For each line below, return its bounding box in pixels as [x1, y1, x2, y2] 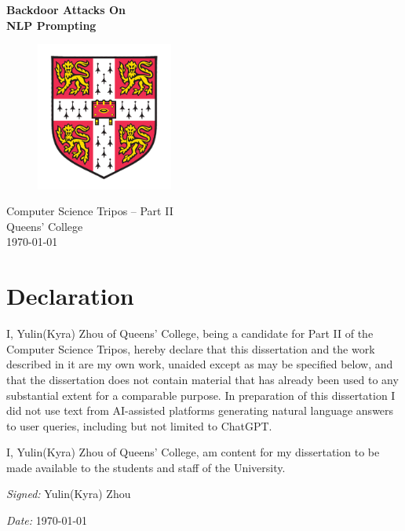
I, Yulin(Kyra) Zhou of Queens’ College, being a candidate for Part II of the [6, 325, 374, 342]
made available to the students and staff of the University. [6, 459, 286, 475]
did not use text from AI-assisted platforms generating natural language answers [6, 402, 394, 419]
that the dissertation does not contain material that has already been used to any [6, 371, 399, 387]
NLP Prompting [6, 16, 97, 33]
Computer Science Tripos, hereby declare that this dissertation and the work [6, 340, 375, 357]
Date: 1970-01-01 [6, 512, 88, 529]
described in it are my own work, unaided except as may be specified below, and [6, 356, 393, 372]
